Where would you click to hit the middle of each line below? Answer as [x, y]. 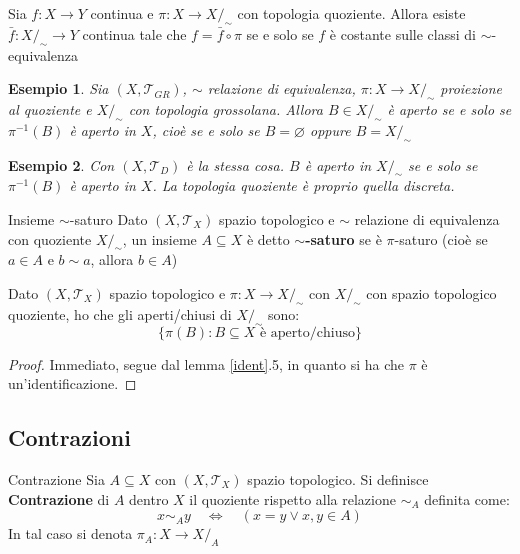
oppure [330, 129]
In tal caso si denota [70, 533]
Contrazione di [59, 498]
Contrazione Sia [56, 478]
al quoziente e [50, 108]
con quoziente [50, 238]
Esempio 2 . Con [61, 164]
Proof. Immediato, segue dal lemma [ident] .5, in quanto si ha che [206, 363]
